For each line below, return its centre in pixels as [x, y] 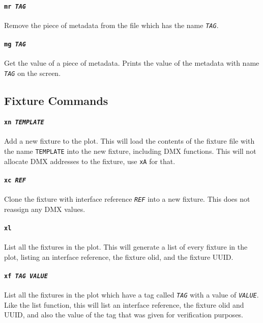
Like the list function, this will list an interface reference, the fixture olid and [124, 304]
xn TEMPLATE [24, 122]
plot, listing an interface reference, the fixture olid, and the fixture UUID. [119, 257]
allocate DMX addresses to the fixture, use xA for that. [90, 161]
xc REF [15, 180]
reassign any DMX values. [45, 209]
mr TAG [15, 6]
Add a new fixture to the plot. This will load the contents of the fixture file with [129, 141]
